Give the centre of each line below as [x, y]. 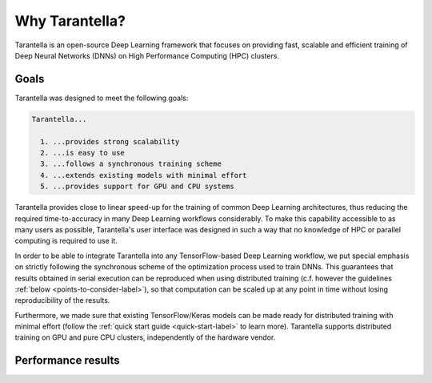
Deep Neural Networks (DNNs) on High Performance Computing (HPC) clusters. [147, 55]
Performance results [67, 361]
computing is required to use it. [66, 241]
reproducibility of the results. [62, 300]
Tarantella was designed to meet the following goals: [102, 98]
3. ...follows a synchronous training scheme [131, 164]
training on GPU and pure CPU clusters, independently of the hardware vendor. [145, 337]
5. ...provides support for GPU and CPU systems [138, 187]
